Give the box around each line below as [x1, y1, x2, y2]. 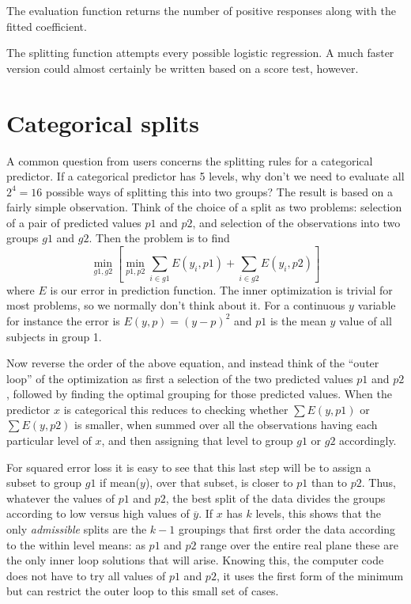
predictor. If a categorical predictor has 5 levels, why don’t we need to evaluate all [6, 168, 405, 184]
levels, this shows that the [255, 505, 381, 522]
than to [311, 474, 348, 491]
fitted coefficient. [6, 17, 87, 34]
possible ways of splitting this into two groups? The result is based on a [46, 183, 394, 199]
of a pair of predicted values [6, 214, 141, 230]
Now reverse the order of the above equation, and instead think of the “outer [6, 355, 379, 371]
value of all [338, 312, 392, 329]
